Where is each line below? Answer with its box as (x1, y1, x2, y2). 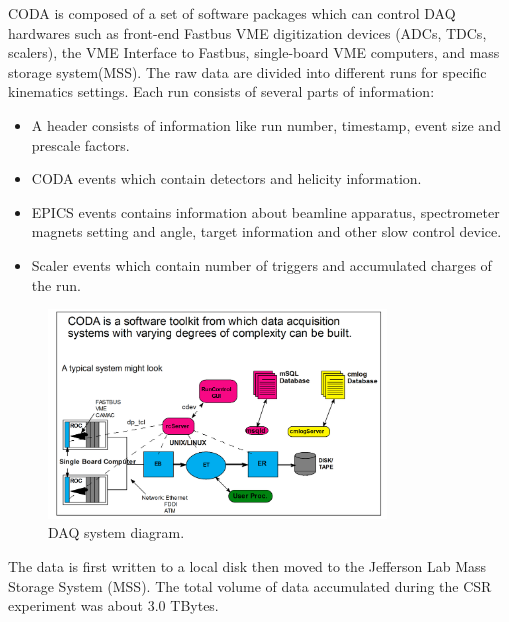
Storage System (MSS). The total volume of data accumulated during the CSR (8, 575, 492, 596)
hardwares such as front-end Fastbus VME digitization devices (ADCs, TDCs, (8, 22, 487, 43)
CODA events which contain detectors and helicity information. (31, 168, 422, 189)
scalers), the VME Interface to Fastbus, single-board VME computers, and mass (8, 42, 500, 63)
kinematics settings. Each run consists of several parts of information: (8, 81, 435, 102)
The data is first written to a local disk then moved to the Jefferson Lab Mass (8, 555, 487, 576)
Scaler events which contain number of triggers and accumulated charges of (31, 254, 492, 275)
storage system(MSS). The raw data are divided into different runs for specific (8, 61, 487, 82)
